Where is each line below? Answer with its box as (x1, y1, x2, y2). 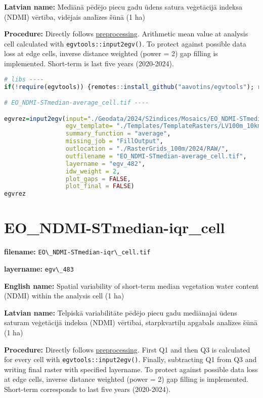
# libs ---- (4, 75, 44, 83)
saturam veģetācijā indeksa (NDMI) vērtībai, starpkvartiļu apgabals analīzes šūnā (4, 317, 257, 328)
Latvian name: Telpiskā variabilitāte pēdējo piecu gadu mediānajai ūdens (4, 307, 237, 318)
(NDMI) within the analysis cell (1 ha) (4, 290, 124, 301)
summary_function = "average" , (65, 130, 171, 138)
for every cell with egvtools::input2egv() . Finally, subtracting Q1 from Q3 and (4, 354, 257, 365)
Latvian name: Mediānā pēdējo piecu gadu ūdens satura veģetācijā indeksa (4, 2, 243, 12)
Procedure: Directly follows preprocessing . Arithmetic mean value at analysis (4, 28, 248, 39)
